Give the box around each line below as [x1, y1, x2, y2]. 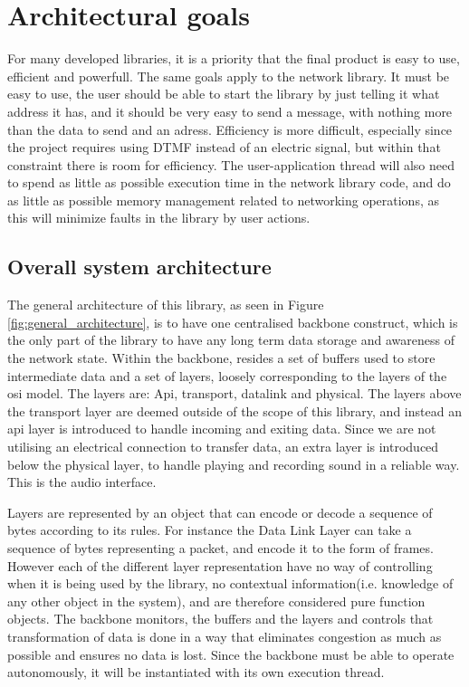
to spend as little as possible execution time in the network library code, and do [7, 173, 451, 192]
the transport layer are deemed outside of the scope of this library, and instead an [7, 401, 462, 420]
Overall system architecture [7, 253, 272, 281]
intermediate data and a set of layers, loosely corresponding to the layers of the [7, 366, 447, 385]
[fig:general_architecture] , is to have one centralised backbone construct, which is [7, 312, 458, 331]
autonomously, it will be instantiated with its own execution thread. [7, 663, 385, 682]
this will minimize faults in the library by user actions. [7, 208, 311, 227]
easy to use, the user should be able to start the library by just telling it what [7, 84, 440, 103]
